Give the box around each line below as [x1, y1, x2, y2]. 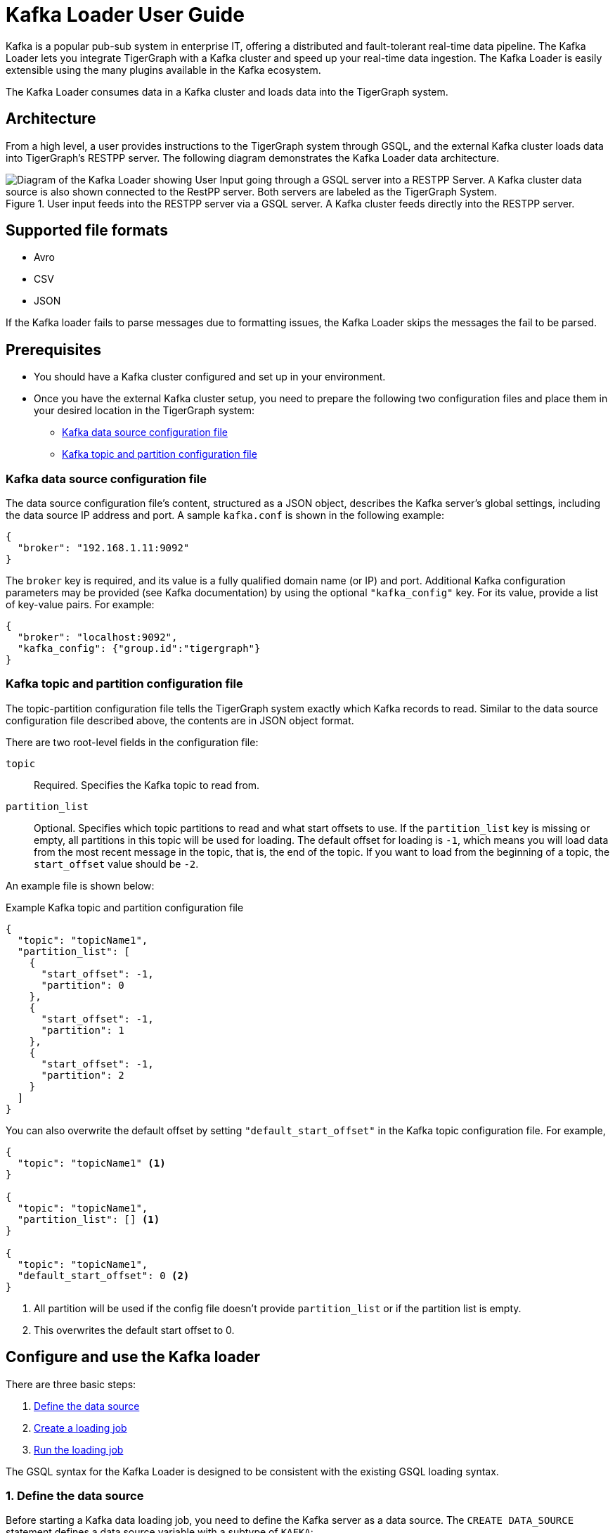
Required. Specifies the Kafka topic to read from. [34, 778, 260, 791]
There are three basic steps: [6, 1378, 136, 1390]
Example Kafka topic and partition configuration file [6, 901, 244, 913]
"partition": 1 [41, 1024, 124, 1036]
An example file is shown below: [6, 879, 155, 892]
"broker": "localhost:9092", [17, 631, 178, 643]
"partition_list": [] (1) [17, 1213, 160, 1225]
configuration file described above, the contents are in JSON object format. [6, 714, 354, 726]
